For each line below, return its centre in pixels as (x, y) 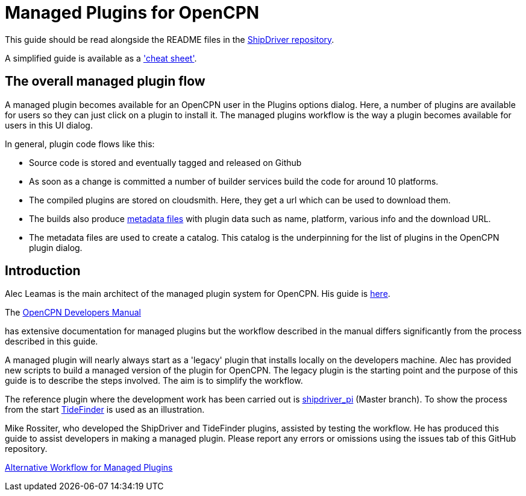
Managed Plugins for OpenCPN (132, 13)
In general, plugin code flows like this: (80, 144)
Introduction (43, 271)
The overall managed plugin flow (105, 81)
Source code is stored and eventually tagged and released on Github (165, 162)
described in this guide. (52, 342)
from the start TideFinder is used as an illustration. (105, 410)
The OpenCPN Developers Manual (73, 313)
